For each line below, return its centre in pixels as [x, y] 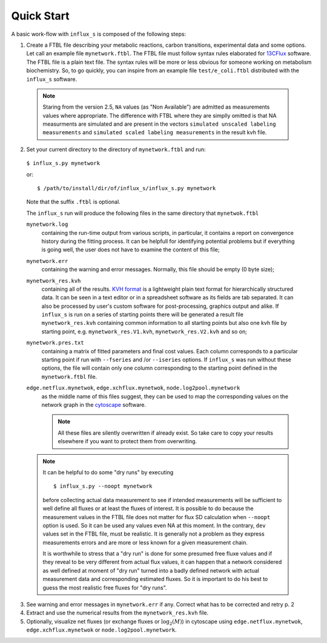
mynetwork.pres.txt [55, 343]
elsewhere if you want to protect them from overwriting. [127, 441]
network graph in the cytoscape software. [94, 405]
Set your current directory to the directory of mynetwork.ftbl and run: [116, 149]
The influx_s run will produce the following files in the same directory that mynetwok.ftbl [143, 213]
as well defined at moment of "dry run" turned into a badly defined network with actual [151, 570]
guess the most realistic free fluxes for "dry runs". [105, 587]
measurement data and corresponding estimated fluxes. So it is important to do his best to [155, 579]
